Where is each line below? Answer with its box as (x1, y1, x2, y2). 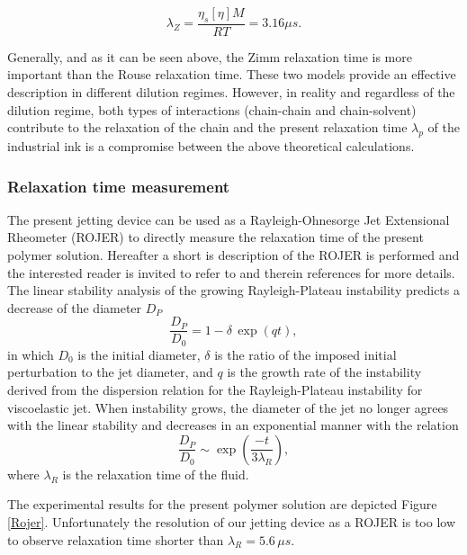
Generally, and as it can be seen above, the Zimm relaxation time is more (7, 47, 412, 66)
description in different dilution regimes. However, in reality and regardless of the (7, 83, 455, 102)
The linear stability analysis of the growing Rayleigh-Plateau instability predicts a (7, 281, 460, 300)
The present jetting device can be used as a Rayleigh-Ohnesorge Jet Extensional (7, 210, 450, 228)
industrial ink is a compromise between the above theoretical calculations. (7, 137, 415, 155)
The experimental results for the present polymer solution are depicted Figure (7, 495, 437, 514)
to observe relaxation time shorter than (7, 530, 224, 549)
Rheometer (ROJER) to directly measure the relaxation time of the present (7, 228, 424, 246)
